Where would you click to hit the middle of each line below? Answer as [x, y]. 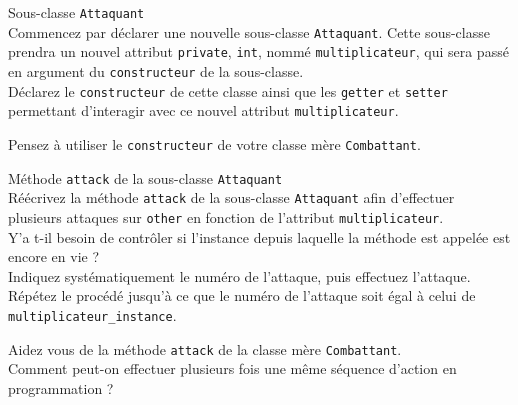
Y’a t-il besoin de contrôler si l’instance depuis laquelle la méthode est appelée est [259, 236]
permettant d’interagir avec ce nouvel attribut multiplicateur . [203, 110]
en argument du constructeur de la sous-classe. [156, 70]
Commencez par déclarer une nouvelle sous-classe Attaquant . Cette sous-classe [249, 31]
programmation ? [61, 387]
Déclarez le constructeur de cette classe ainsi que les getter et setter [228, 90]
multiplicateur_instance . [92, 314]
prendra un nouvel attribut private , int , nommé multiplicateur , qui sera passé [258, 51]
